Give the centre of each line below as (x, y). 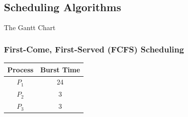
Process (21, 69)
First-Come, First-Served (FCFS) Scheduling (94, 49)
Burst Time (60, 69)
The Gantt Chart (30, 27)
